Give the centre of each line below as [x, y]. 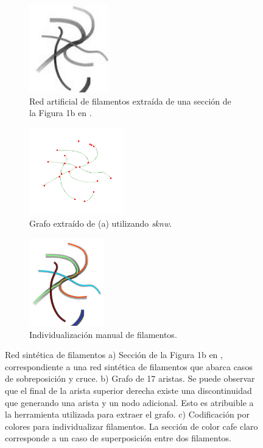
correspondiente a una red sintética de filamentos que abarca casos [129, 366]
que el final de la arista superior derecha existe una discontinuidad [128, 390]
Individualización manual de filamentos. [103, 334]
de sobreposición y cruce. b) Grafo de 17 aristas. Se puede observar [130, 378]
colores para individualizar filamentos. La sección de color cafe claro [131, 426]
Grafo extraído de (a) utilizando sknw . [101, 223]
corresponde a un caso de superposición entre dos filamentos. [118, 438]
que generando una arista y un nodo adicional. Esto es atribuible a [129, 402]
